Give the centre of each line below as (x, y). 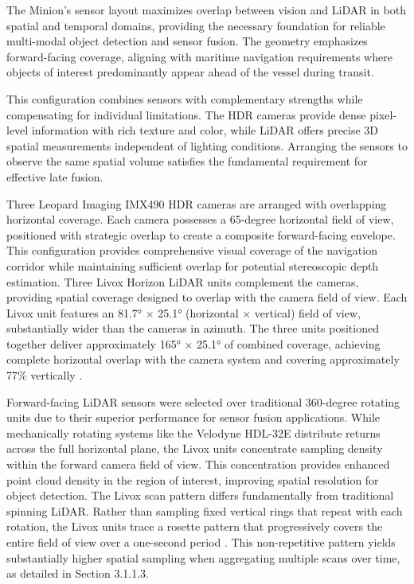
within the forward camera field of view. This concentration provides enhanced (198, 464)
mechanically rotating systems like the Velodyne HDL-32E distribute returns (193, 432)
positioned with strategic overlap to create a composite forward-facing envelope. (201, 234)
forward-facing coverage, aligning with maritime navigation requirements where (199, 56)
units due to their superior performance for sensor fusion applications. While (193, 417)
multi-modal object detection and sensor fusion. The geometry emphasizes (187, 41)
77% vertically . (45, 375)
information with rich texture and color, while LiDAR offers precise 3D (205, 130)
